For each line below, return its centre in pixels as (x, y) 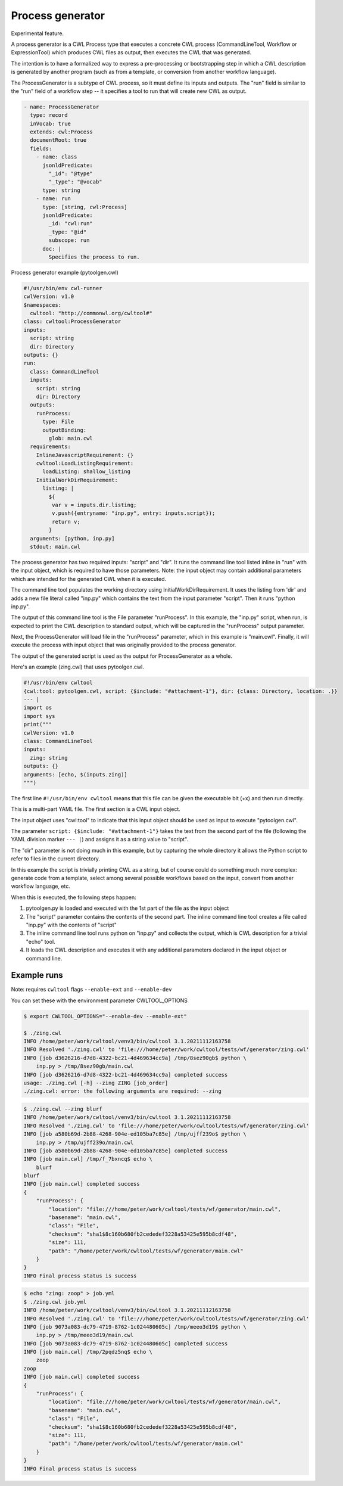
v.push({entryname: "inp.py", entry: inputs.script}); (133, 513)
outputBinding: (65, 430)
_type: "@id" (68, 232)
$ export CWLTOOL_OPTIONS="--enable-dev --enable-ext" (105, 1016)
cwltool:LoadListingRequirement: (85, 464)
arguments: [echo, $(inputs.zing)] (75, 774)
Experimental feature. (38, 33)
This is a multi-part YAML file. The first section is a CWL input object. (96, 809)
